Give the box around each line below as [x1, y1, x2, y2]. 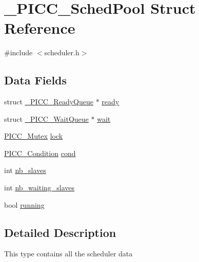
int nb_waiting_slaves [4, 182, 75, 193]
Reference [4, 17, 75, 38]
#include [4, 47, 33, 58]
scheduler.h [44, 47, 79, 58]
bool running [4, 199, 45, 210]
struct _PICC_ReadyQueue [4, 96, 93, 107]
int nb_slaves [4, 165, 46, 176]
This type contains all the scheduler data [4, 248, 133, 259]
